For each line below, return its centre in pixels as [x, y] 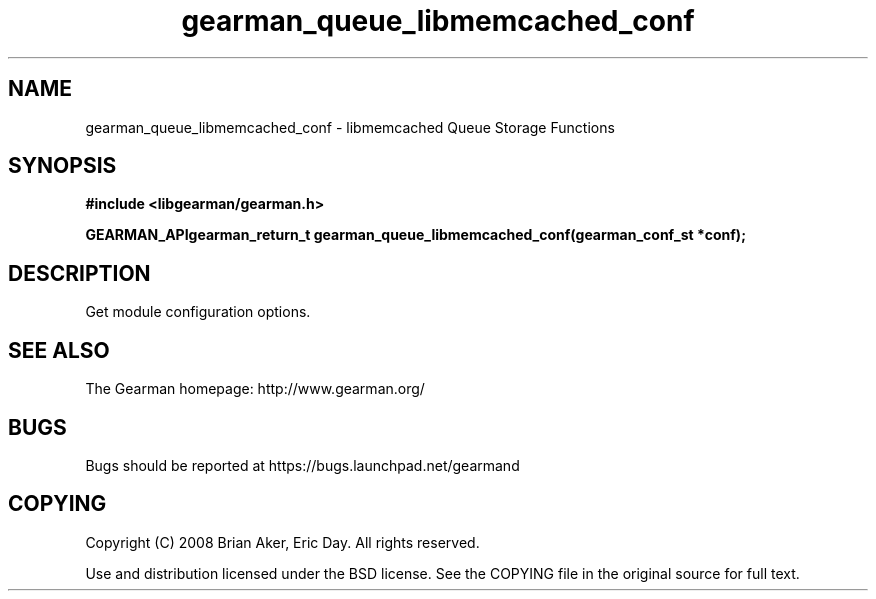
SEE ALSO [59, 350]
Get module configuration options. [198, 312]
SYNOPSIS [62, 166]
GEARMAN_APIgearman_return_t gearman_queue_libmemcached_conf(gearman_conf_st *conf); [415, 235]
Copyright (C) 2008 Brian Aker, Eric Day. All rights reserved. [282, 542]
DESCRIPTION [79, 273]
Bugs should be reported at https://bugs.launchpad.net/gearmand [302, 465]
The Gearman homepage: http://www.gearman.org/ [255, 389]
